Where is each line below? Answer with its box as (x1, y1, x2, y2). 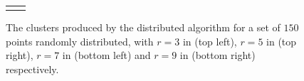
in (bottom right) (179, 48, 256, 63)
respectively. (6, 62, 59, 77)
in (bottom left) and (62, 48, 151, 63)
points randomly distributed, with (6, 33, 154, 48)
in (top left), (182, 33, 237, 48)
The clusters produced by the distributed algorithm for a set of (6, 20, 281, 35)
